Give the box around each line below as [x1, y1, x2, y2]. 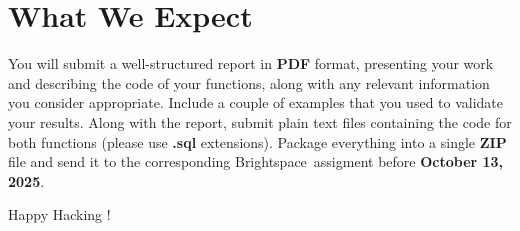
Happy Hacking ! [8, 204, 111, 225]
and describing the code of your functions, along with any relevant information [8, 72, 490, 93]
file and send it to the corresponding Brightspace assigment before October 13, [8, 151, 504, 172]
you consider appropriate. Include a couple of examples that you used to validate [8, 92, 504, 113]
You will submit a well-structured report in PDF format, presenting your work [8, 53, 494, 74]
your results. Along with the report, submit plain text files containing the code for [8, 111, 512, 132]
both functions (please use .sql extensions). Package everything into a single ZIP [8, 131, 507, 152]
